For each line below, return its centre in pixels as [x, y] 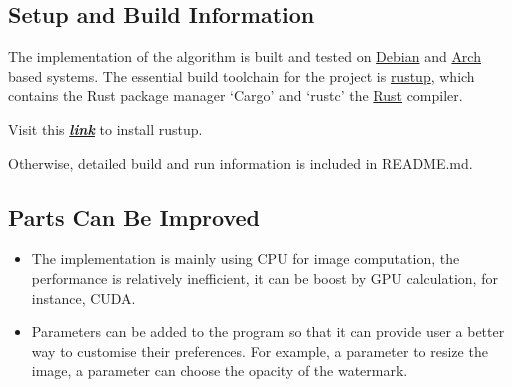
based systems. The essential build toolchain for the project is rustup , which [241, 75]
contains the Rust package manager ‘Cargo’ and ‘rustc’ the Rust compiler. [235, 95]
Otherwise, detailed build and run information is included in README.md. [240, 162]
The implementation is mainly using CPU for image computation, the [245, 258]
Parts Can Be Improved [134, 216]
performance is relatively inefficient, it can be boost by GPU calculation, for [264, 277]
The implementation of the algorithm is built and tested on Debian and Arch [244, 56]
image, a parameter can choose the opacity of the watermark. [219, 370]
